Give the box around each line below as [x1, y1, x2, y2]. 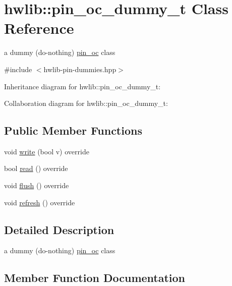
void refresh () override [4, 197, 75, 207]
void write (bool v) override [4, 146, 89, 156]
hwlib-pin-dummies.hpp [43, 64, 117, 74]
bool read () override [4, 163, 68, 174]
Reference [4, 18, 74, 38]
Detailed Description [4, 221, 114, 237]
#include [4, 64, 32, 74]
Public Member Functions [4, 123, 142, 138]
